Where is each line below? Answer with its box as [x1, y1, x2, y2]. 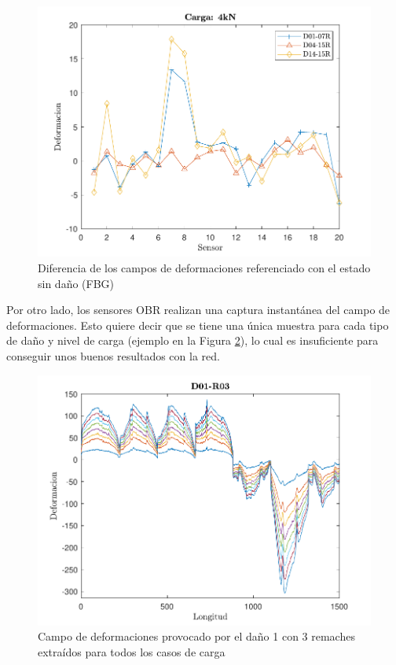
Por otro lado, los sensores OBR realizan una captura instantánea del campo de [6, 301, 390, 318]
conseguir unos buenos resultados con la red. [6, 347, 220, 364]
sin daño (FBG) [38, 275, 115, 291]
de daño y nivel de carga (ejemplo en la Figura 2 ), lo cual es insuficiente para [6, 332, 379, 349]
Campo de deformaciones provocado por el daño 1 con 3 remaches [38, 628, 355, 645]
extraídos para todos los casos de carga [38, 644, 225, 660]
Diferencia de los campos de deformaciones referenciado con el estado [38, 259, 371, 275]
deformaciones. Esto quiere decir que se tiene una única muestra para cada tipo [6, 316, 389, 333]
